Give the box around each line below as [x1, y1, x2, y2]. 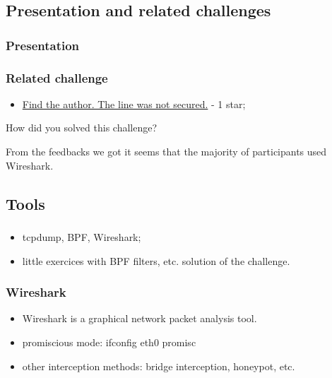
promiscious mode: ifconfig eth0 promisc [22, 334, 196, 349]
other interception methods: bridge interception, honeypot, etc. [22, 358, 295, 373]
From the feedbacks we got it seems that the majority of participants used [6, 144, 327, 159]
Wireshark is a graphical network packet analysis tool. [22, 311, 257, 326]
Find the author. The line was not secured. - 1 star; [22, 96, 246, 111]
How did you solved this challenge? [6, 120, 158, 135]
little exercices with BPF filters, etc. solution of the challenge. [22, 253, 290, 268]
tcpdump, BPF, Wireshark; [22, 229, 141, 244]
